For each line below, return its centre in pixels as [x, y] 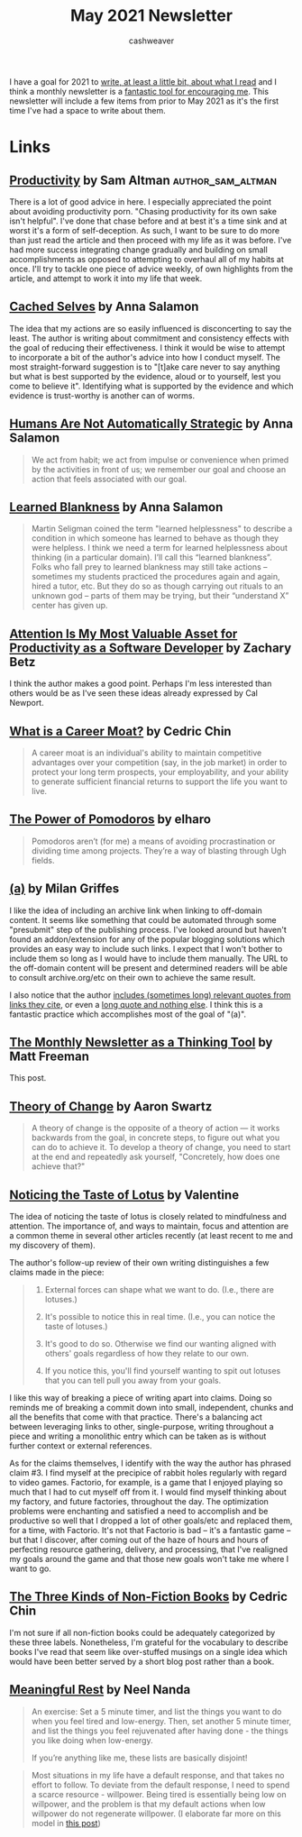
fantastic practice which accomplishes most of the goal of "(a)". [128, 1014]
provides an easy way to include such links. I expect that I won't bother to [146, 948]
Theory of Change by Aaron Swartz [111, 1106]
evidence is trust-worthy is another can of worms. [102, 395]
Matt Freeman [50, 1057]
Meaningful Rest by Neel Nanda [100, 1690]
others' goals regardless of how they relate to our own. [147, 1354]
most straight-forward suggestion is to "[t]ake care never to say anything [145, 367]
